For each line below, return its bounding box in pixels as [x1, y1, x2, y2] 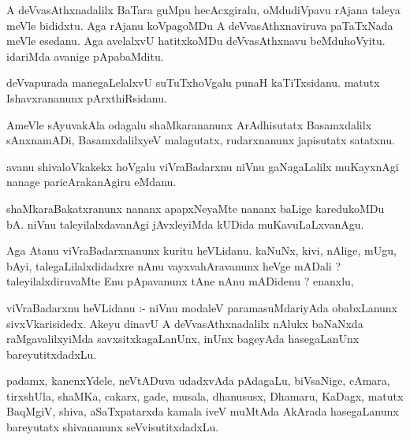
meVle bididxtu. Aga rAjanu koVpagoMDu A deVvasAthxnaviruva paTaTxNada [6, 17, 393, 33]
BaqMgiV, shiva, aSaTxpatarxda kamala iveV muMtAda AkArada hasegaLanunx [6, 403, 399, 419]
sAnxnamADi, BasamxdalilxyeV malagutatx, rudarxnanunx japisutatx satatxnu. [6, 132, 395, 148]
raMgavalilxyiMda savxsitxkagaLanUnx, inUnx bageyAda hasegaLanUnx [6, 330, 360, 347]
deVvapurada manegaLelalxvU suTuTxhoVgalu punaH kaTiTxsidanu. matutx [6, 74, 380, 91]
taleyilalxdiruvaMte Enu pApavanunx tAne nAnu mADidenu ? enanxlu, [6, 273, 354, 289]
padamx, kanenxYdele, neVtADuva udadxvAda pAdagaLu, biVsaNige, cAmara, [6, 372, 390, 389]
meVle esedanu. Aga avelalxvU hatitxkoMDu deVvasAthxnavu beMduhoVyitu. [6, 32, 386, 49]
